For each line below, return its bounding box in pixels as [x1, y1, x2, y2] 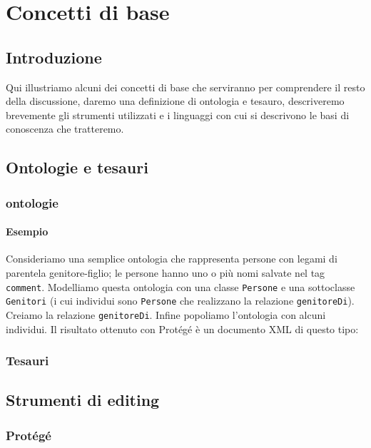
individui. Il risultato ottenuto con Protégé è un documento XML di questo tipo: [6, 321, 359, 336]
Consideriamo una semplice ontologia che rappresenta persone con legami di [6, 251, 337, 266]
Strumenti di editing [6, 389, 160, 411]
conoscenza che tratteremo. [6, 121, 124, 136]
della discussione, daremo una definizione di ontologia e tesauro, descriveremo [6, 93, 345, 108]
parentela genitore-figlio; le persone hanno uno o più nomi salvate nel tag [6, 265, 325, 280]
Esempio [6, 224, 49, 239]
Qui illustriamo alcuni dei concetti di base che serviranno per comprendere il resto [6, 79, 365, 94]
